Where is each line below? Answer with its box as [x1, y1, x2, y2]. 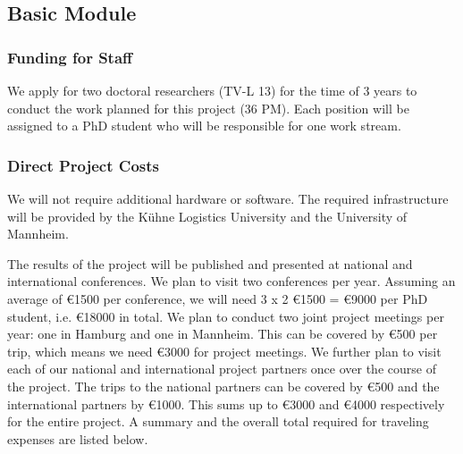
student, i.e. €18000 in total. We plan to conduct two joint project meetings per [7, 307, 444, 325]
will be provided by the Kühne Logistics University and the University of [7, 206, 408, 225]
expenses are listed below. [7, 429, 148, 448]
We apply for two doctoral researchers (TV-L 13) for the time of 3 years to [7, 81, 417, 99]
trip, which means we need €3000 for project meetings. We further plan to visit [7, 341, 442, 360]
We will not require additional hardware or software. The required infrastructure [7, 189, 449, 207]
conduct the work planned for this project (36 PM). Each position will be [7, 98, 409, 117]
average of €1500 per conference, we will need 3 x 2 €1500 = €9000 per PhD [7, 289, 428, 307]
